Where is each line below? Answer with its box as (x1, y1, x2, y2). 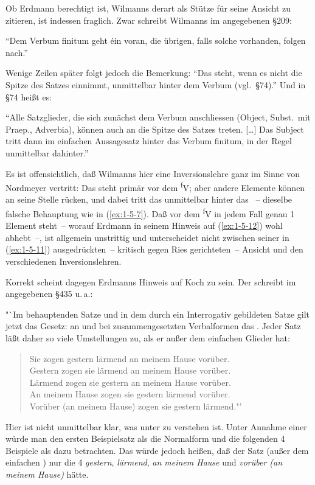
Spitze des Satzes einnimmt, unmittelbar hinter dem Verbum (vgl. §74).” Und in (5, 78, 306, 91)
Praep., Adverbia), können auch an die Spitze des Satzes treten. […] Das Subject (5, 122, 304, 135)
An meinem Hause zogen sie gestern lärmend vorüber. (29, 388, 230, 400)
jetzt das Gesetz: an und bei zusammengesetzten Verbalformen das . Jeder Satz (5, 319, 301, 332)
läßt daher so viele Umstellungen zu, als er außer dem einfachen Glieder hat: (5, 331, 290, 344)
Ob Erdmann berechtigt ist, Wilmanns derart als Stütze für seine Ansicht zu (5, 2, 291, 14)
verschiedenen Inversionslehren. (5, 255, 122, 267)
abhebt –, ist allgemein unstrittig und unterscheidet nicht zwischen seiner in (5, 231, 289, 243)
